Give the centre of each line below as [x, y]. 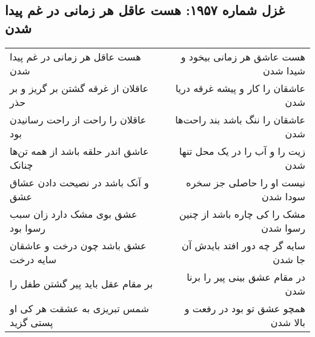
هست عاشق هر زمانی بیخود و [243, 56]
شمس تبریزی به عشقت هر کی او [79, 308]
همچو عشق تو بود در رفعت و [245, 308]
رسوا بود [28, 227]
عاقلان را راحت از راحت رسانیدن [78, 119]
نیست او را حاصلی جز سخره [246, 182]
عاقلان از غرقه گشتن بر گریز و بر [79, 88]
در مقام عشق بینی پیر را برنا [246, 276]
